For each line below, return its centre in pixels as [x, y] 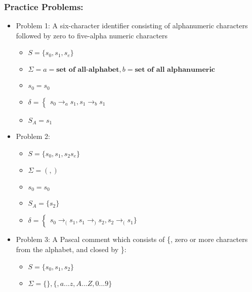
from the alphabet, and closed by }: [71, 249]
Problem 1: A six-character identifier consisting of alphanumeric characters [132, 26]
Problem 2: [33, 136]
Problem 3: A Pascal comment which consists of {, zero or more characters [132, 239]
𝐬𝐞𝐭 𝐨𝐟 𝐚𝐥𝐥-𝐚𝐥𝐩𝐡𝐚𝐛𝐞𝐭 [88, 70]
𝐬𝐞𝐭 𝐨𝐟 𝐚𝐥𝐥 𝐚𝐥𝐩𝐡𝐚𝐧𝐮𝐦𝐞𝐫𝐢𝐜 [175, 70]
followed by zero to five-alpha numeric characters [92, 35]
